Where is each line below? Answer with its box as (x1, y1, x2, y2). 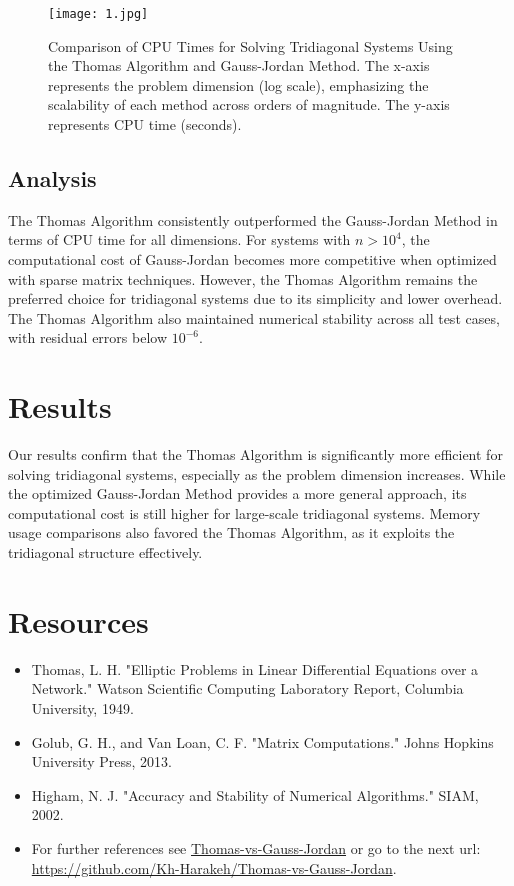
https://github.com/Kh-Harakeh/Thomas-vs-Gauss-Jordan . (31, 857, 397, 878)
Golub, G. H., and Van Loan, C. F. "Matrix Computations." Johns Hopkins (31, 731, 494, 752)
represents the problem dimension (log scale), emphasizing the (48, 74, 429, 95)
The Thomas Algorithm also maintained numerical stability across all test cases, (8, 307, 500, 328)
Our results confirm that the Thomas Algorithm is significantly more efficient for (8, 444, 503, 465)
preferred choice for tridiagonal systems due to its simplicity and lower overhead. (8, 288, 503, 309)
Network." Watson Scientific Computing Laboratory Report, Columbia (31, 678, 464, 699)
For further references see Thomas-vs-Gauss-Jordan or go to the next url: (31, 837, 481, 858)
